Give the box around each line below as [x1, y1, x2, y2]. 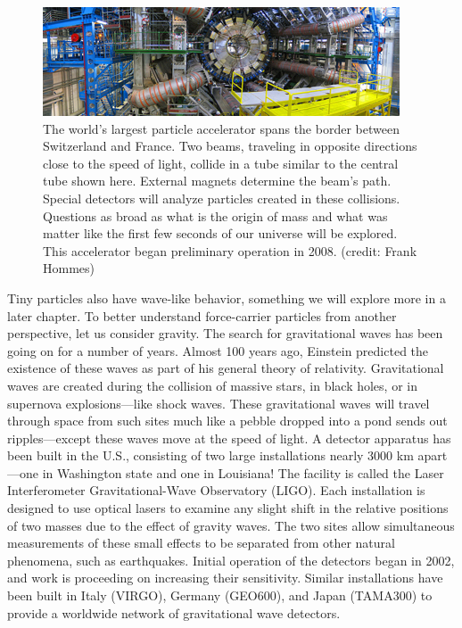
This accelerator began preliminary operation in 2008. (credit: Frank [43, 241, 417, 260]
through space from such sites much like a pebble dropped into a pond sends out [7, 411, 448, 430]
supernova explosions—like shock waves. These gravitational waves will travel [7, 393, 430, 412]
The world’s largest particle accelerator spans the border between [43, 119, 400, 137]
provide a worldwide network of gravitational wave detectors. [7, 603, 341, 622]
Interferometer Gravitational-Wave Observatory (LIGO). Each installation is [7, 481, 425, 500]
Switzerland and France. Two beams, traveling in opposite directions [43, 136, 417, 155]
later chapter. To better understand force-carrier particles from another [7, 306, 397, 325]
